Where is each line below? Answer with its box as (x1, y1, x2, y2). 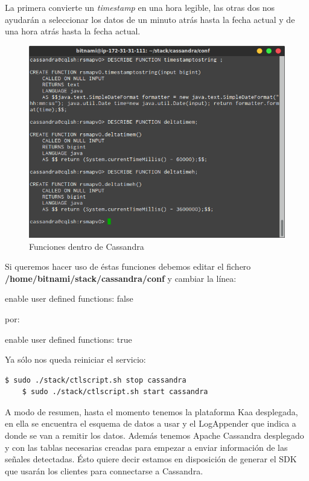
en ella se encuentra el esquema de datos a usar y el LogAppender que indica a (5, 417, 296, 430)
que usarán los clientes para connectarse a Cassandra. (5, 464, 203, 477)
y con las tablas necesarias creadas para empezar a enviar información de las (5, 441, 288, 453)
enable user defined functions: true (5, 333, 132, 345)
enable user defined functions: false (5, 292, 133, 305)
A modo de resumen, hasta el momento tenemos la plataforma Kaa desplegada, (5, 405, 298, 418)
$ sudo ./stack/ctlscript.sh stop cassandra (5, 375, 186, 384)
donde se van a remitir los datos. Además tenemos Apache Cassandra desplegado (5, 429, 304, 442)
